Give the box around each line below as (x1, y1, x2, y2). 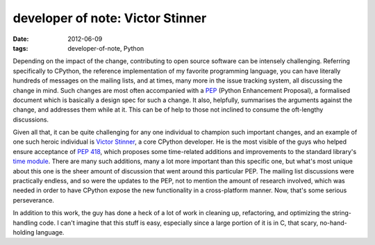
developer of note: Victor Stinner (12, 10, 207, 26)
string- (332, 209, 352, 217)
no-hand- (319, 219, 347, 227)
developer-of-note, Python (67, 44, 144, 52)
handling (12, 219, 38, 227)
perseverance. (12, 196, 55, 204)
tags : (12, 44, 28, 52)
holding (12, 228, 35, 236)
